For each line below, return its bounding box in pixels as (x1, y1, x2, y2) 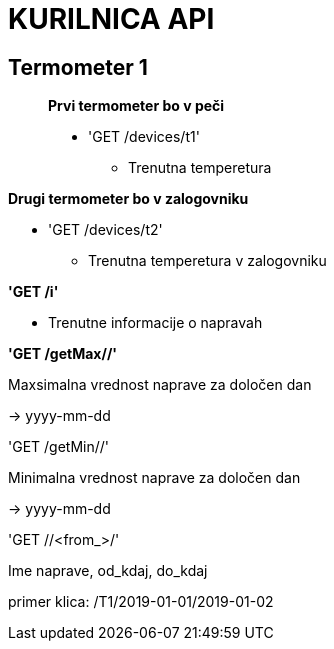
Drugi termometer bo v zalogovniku (8, 190, 249, 208)
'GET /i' (8, 283, 59, 301)
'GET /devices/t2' (48, 221, 163, 239)
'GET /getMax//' (8, 345, 118, 363)
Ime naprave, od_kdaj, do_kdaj (8, 562, 208, 580)
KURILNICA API (8, 2, 215, 36)
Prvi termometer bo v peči (48, 97, 225, 115)
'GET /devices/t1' (88, 128, 200, 146)
